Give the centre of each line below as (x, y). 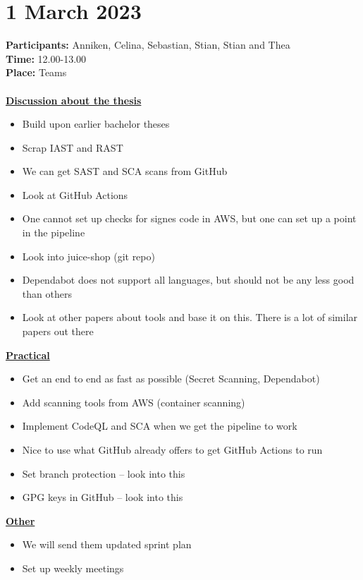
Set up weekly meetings (73, 568)
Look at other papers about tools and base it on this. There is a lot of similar (190, 317)
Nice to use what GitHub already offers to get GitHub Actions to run (172, 449)
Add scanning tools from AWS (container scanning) (134, 402)
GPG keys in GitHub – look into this (103, 497)
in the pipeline (54, 232)
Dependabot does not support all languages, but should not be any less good (188, 280)
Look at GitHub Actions (75, 194)
